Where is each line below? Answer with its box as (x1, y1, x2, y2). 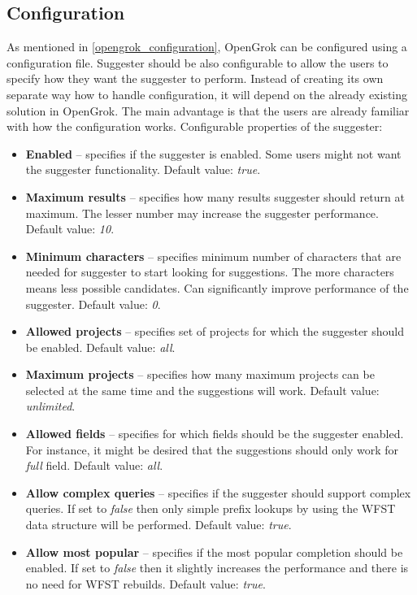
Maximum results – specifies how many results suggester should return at (25, 188, 405, 205)
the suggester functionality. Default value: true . (25, 161, 261, 178)
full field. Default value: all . (25, 457, 163, 474)
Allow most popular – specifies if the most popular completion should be (25, 543, 403, 560)
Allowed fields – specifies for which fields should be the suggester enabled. (25, 425, 404, 442)
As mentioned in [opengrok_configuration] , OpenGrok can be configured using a (7, 38, 407, 55)
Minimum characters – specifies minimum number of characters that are (25, 247, 402, 264)
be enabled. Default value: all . (25, 338, 176, 355)
